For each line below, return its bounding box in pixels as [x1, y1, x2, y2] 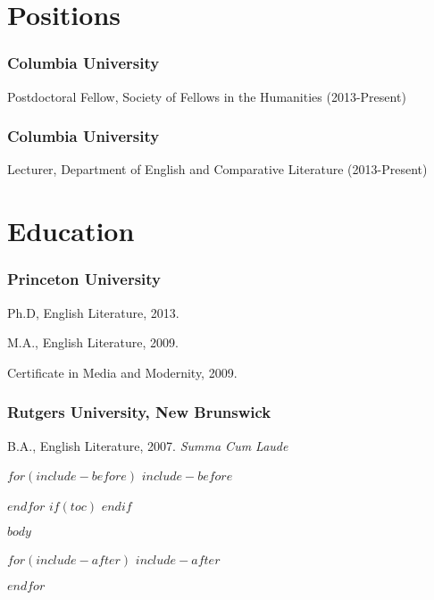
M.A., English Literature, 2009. [7, 333, 179, 352]
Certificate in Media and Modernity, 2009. [7, 362, 238, 381]
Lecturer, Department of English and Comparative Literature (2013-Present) [7, 160, 428, 179]
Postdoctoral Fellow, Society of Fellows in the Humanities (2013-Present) [7, 87, 406, 105]
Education [7, 212, 135, 249]
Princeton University [7, 268, 162, 290]
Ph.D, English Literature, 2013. [7, 303, 179, 321]
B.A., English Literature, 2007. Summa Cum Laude [7, 436, 288, 454]
